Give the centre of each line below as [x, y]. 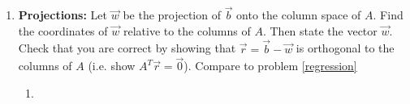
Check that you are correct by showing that [127, 48]
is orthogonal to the [345, 48]
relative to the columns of [187, 30]
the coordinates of [63, 30]
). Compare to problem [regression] [270, 66]
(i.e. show [112, 66]
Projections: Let [63, 15]
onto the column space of [299, 15]
